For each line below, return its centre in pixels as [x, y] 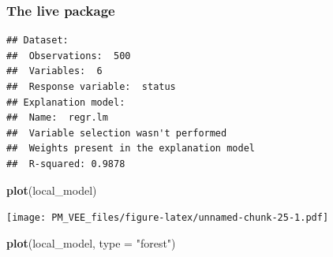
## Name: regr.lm [57, 118]
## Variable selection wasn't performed [117, 133]
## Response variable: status [91, 87]
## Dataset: [37, 41]
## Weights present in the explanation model [131, 149]
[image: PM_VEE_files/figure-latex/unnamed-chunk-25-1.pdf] [168, 218]
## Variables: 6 [54, 71]
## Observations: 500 [69, 56]
